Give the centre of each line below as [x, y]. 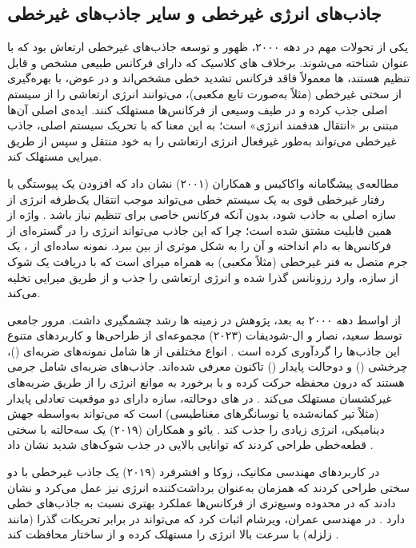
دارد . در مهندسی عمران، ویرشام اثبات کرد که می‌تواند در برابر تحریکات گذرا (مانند [206, 518]
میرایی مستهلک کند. [55, 156]
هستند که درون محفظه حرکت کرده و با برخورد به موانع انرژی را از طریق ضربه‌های [206, 382]
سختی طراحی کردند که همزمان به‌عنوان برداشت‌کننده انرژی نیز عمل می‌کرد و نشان [208, 487]
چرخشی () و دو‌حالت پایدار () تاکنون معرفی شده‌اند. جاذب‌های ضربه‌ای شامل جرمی [208, 366]
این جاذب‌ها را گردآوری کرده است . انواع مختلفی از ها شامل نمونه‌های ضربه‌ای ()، [204, 350]
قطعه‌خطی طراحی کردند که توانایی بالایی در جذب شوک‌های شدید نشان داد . [190, 445]
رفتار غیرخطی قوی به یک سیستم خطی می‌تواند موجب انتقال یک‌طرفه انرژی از [196, 199]
